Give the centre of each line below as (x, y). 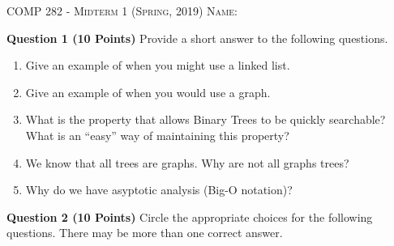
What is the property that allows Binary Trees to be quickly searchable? (206, 119)
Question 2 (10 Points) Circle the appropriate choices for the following (190, 216)
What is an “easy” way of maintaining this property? (157, 135)
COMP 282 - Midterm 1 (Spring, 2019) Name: (122, 11)
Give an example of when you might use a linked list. (158, 65)
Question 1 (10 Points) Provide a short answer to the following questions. (197, 38)
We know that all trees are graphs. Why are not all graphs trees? (187, 162)
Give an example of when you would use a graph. (148, 92)
